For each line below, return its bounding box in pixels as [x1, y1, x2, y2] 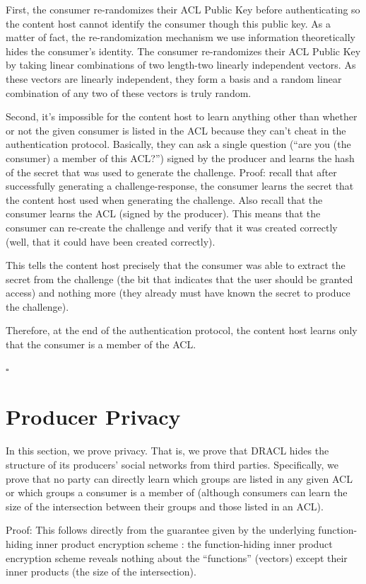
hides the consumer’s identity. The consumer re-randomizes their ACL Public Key [6, 43, 361, 58]
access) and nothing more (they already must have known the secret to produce [6, 285, 350, 300]
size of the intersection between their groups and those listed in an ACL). [6, 498, 324, 513]
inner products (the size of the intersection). [6, 564, 196, 579]
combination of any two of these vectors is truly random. [6, 85, 252, 100]
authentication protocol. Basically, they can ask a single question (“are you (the [6, 137, 351, 151]
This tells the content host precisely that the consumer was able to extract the [6, 258, 346, 273]
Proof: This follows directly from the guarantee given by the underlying [6, 522, 315, 537]
